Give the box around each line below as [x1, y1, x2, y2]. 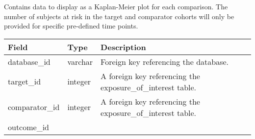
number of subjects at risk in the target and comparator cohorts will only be [4, 11, 234, 21]
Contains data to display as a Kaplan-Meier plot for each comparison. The [4, 1, 228, 11]
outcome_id [8, 121, 50, 133]
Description [101, 41, 146, 53]
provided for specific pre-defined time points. [4, 21, 138, 31]
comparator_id [8, 101, 60, 113]
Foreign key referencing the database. [101, 56, 229, 67]
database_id [8, 56, 51, 67]
